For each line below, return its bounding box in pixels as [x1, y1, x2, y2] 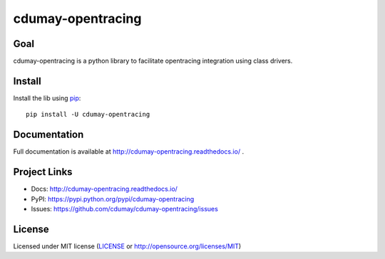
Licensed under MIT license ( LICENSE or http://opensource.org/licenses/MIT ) [13, 242, 242, 250]
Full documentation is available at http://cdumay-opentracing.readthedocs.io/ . [13, 147, 245, 156]
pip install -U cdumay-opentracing [26, 110, 150, 119]
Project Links [13, 166, 73, 178]
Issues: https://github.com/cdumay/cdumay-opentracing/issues [31, 204, 219, 213]
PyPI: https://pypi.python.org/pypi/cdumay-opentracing [31, 194, 195, 203]
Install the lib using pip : [13, 93, 81, 102]
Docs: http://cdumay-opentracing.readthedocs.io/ [31, 185, 178, 194]
